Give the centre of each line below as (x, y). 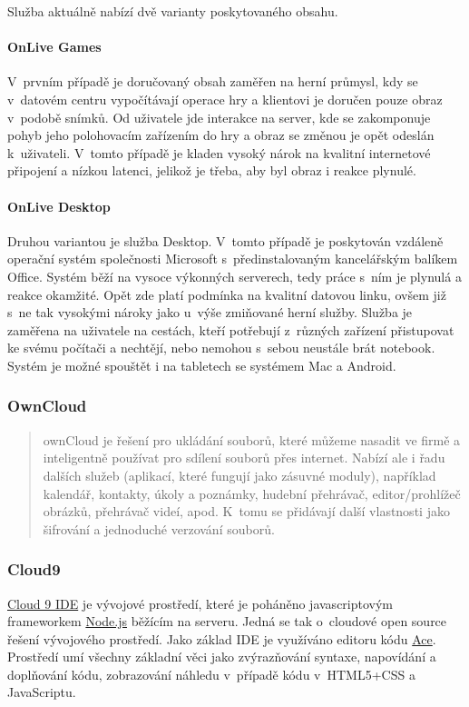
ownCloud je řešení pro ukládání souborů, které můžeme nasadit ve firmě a (252, 439)
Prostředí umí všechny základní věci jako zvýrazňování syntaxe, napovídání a (222, 657)
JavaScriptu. (42, 692)
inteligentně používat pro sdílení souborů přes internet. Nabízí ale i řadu (244, 458)
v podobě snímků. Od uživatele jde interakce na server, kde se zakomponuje (219, 117)
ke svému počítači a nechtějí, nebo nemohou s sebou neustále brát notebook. (221, 348)
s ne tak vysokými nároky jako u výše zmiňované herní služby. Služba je (210, 312)
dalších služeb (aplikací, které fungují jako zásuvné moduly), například (239, 475)
